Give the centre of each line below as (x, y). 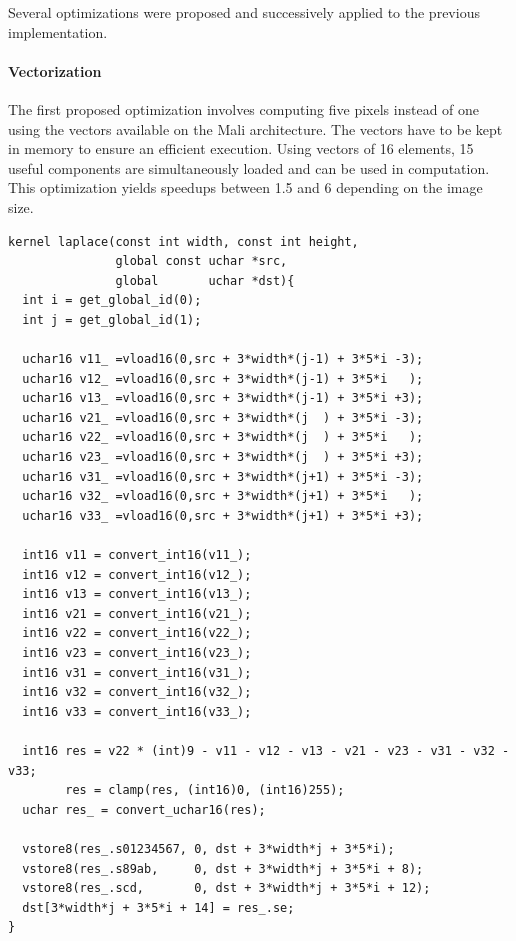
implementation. (58, 31)
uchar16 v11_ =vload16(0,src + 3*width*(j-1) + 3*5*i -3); (223, 359)
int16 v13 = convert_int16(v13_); (137, 594)
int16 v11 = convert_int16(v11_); (137, 555)
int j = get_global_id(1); (112, 319)
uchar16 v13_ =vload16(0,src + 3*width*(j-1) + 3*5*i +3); (223, 398)
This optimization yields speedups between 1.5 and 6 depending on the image (245, 187)
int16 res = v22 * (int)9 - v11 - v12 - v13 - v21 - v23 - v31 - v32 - (266, 750)
